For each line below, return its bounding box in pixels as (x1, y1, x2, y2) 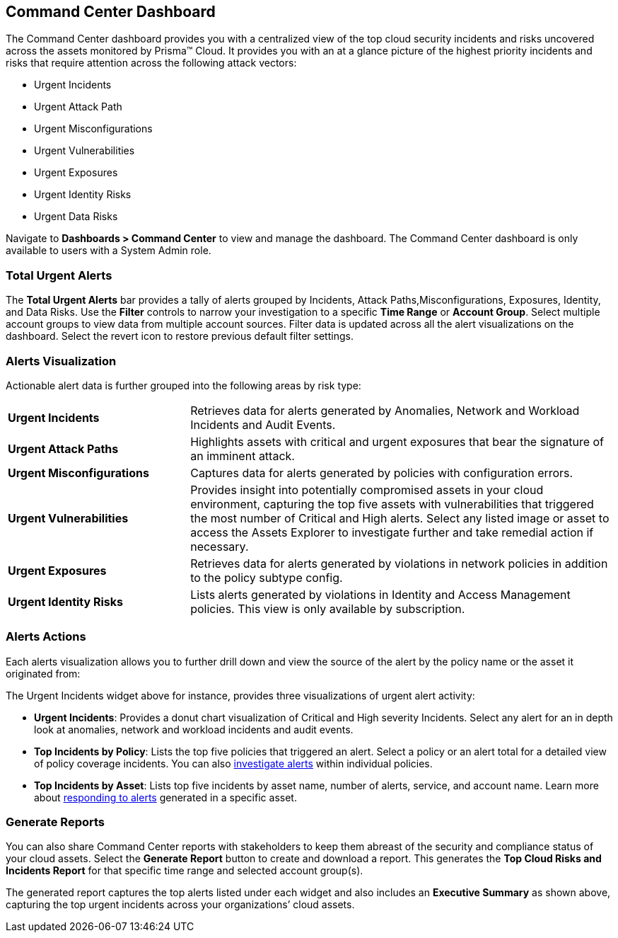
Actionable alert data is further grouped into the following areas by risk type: (6, 379, 361, 391)
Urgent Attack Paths (8, 441, 119, 456)
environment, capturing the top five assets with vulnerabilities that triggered (190, 496, 594, 511)
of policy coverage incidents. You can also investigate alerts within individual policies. (34, 757, 433, 770)
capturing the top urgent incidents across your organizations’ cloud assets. (6, 898, 355, 911)
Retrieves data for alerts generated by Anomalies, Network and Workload (190, 403, 580, 418)
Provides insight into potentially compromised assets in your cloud (190, 482, 544, 497)
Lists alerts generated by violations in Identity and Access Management (190, 587, 571, 602)
